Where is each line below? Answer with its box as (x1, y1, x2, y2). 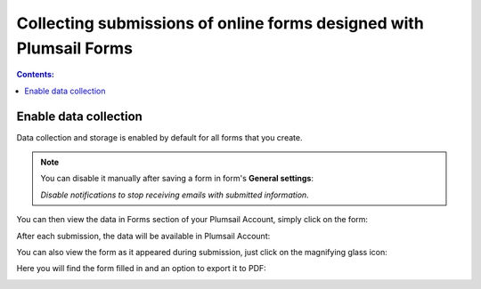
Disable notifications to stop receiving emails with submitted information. (40, 189, 309, 200)
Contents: (16, 69, 55, 80)
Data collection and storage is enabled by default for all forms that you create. (16, 132, 303, 142)
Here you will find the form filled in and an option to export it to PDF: (16, 263, 266, 274)
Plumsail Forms (16, 38, 134, 58)
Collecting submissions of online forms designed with (16, 13, 425, 33)
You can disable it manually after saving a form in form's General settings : (40, 173, 314, 184)
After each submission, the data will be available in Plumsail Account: (16, 230, 271, 241)
